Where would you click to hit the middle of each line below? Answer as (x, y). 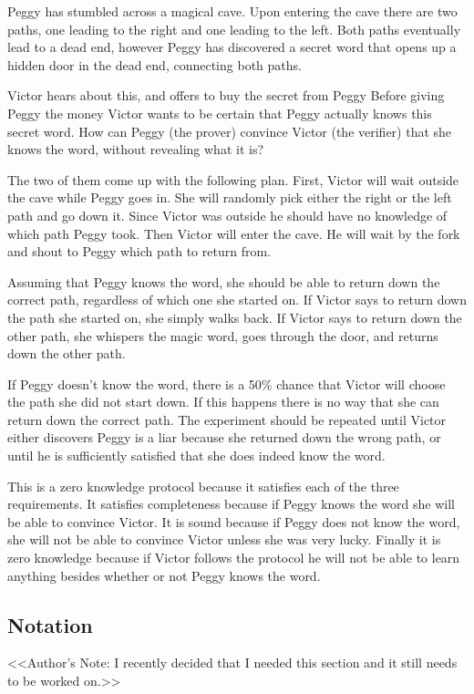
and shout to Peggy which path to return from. (139, 251)
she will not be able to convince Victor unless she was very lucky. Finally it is (224, 539)
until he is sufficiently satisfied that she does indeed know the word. (196, 456)
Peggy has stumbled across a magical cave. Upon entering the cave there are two (232, 11)
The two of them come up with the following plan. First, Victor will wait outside (233, 179)
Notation (50, 624)
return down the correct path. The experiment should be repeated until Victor (227, 419)
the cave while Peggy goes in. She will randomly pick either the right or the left (230, 197)
